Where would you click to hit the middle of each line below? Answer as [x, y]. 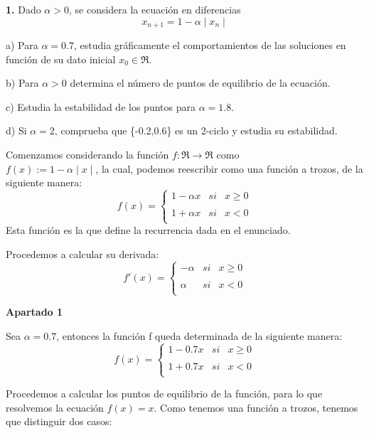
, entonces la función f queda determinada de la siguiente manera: [199, 335]
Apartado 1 [34, 312]
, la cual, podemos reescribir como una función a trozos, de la [229, 168]
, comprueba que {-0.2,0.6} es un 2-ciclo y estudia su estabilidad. [196, 130]
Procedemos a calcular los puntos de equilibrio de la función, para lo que [164, 394]
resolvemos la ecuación [55, 407]
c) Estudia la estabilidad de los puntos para [101, 106]
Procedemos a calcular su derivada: [82, 254]
